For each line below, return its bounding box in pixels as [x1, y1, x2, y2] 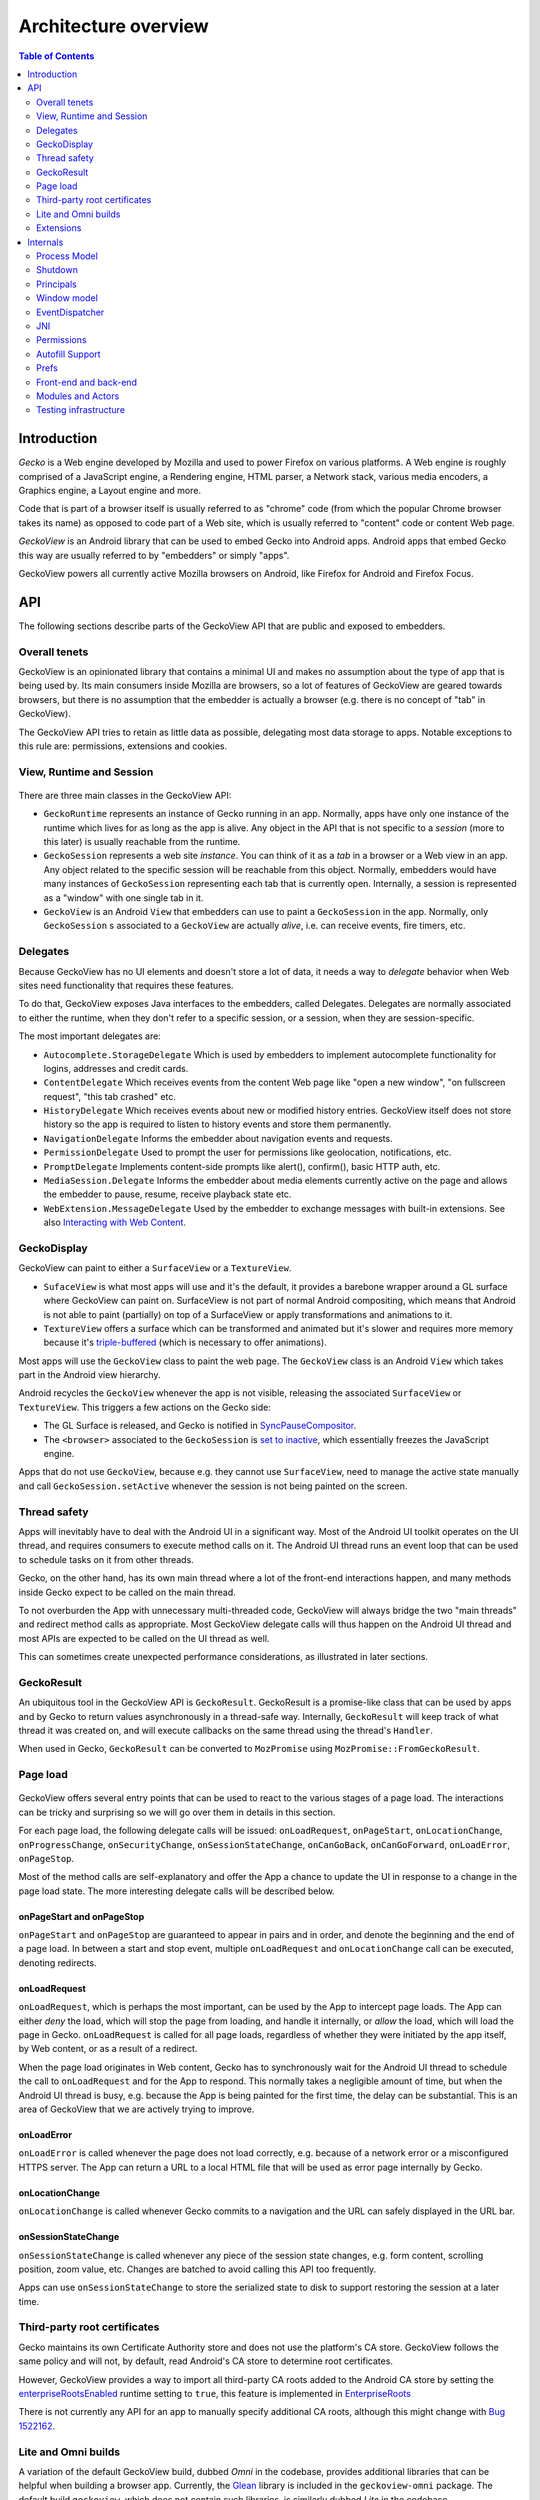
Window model [36, 292, 99, 304]
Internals [27, 236, 64, 248]
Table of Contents [18, 50, 95, 62]
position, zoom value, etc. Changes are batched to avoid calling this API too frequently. [18, 2263, 377, 2275]
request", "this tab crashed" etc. [43, 1090, 177, 1102]
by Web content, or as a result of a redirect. [18, 2043, 198, 2055]
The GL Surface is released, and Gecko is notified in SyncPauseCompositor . [43, 1420, 357, 1432]
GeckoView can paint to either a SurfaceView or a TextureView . [18, 1262, 292, 1274]
